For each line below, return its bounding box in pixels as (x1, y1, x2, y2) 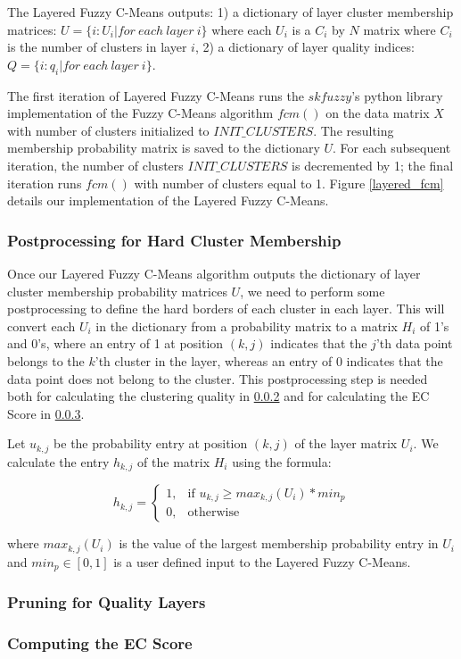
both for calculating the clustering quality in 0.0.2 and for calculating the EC (7, 387, 430, 405)
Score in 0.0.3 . (7, 404, 85, 422)
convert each (7, 316, 76, 335)
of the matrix (137, 452, 210, 471)
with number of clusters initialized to (7, 121, 210, 139)
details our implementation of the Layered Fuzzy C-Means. (7, 191, 329, 210)
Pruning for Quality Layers (7, 591, 206, 613)
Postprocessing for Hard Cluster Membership (7, 229, 342, 251)
